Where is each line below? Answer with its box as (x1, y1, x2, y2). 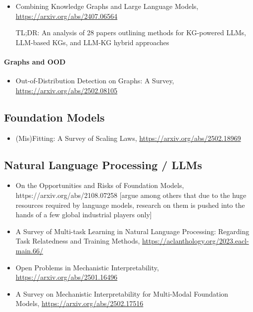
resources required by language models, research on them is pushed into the (15, 199, 245, 210)
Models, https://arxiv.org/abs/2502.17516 (15, 298, 144, 309)
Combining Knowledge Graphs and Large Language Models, (15, 1, 199, 11)
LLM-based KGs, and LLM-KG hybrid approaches (15, 37, 169, 47)
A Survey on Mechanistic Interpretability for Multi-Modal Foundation (15, 288, 228, 299)
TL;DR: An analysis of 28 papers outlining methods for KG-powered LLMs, (15, 27, 246, 38)
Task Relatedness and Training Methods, (15, 236, 140, 246)
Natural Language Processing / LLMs (4, 157, 202, 172)
